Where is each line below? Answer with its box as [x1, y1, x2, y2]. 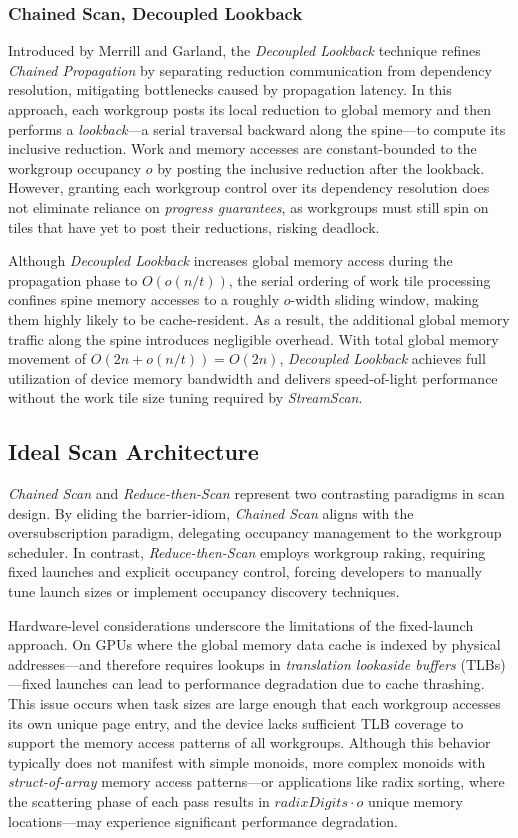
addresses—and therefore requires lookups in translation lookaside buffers [8, 653, 456, 674]
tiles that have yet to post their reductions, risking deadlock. [8, 216, 380, 237]
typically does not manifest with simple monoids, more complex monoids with [8, 751, 486, 772]
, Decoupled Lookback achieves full [279, 348, 486, 369]
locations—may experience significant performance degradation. [8, 810, 398, 831]
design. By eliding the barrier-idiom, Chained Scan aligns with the [8, 502, 414, 523]
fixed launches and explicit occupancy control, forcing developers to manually [8, 561, 482, 582]
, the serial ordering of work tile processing [228, 269, 491, 290]
